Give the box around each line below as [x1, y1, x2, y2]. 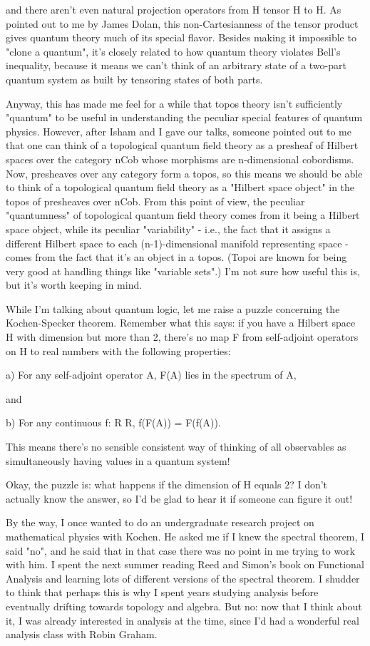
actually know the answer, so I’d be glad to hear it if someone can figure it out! [6, 491, 353, 506]
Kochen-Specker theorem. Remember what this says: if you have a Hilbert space [6, 315, 356, 330]
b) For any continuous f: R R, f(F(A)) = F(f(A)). [6, 415, 221, 430]
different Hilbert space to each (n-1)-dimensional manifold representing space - [6, 235, 349, 250]
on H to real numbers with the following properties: [6, 343, 231, 358]
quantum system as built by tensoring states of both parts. [6, 71, 263, 86]
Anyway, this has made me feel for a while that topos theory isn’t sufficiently [6, 96, 343, 111]
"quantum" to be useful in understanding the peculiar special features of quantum [6, 110, 363, 125]
